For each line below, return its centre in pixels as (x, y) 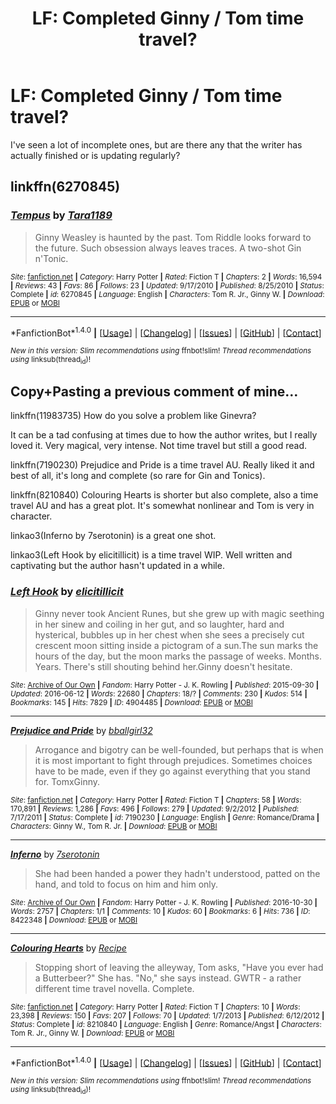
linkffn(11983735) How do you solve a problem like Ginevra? (133, 416)
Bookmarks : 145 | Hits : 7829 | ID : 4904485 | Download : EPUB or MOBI (131, 702)
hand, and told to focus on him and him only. (126, 884)
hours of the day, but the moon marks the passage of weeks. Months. (178, 656)
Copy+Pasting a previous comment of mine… (154, 391)
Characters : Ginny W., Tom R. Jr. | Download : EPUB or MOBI (114, 826)
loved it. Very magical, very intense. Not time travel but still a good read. (159, 446)
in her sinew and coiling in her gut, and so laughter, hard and (159, 624)
